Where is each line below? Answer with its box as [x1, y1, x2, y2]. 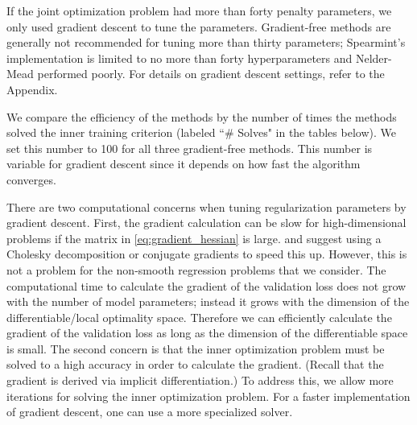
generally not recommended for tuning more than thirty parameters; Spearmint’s [6, 34, 406, 51]
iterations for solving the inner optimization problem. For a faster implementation [6, 387, 411, 404]
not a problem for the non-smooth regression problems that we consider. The [6, 261, 386, 278]
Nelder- [355, 49, 392, 66]
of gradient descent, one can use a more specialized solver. [6, 403, 293, 420]
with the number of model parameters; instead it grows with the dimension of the [6, 293, 410, 310]
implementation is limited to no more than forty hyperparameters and [6, 49, 353, 66]
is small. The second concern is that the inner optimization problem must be [6, 340, 385, 357]
